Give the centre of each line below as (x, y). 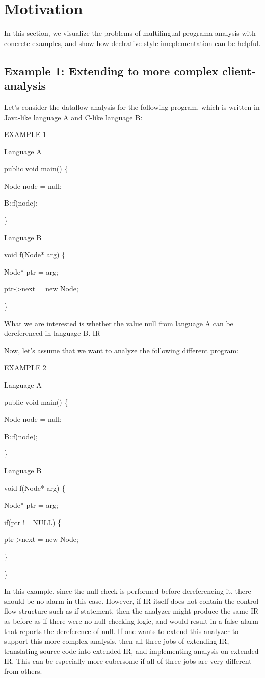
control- (249, 601)
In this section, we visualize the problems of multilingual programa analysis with (130, 33)
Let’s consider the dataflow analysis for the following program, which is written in (132, 107)
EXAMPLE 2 (25, 367)
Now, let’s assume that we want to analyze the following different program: (121, 350)
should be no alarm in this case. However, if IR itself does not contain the (120, 601)
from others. (23, 671)
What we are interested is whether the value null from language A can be (119, 323)
